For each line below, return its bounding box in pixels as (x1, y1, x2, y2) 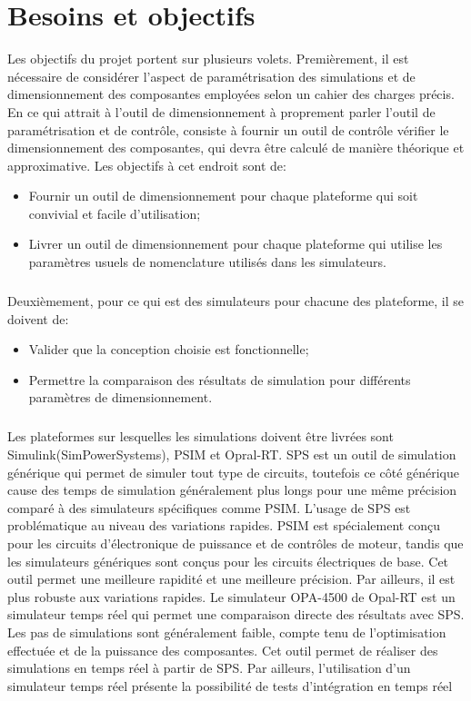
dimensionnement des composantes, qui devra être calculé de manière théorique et (7, 138, 465, 157)
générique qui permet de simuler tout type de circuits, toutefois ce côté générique (7, 462, 459, 481)
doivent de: (7, 309, 69, 328)
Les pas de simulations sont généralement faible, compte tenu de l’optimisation (7, 622, 446, 641)
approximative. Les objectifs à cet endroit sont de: (7, 155, 286, 174)
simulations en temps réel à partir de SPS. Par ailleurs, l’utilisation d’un (7, 658, 411, 677)
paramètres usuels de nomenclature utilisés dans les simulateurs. (28, 252, 386, 272)
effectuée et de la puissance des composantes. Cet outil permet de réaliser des (7, 640, 438, 659)
